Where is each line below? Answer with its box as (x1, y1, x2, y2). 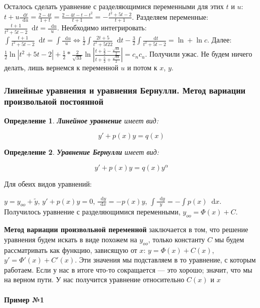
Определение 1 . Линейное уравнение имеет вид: (4, 115, 159, 125)
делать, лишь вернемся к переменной (4, 62, 119, 73)
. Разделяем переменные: (132, 11, 208, 22)
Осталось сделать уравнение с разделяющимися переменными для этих (4, 1, 224, 11)
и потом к (127, 62, 157, 73)
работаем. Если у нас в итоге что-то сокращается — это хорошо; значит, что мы (4, 264, 252, 275)
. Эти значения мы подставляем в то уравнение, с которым (75, 254, 256, 265)
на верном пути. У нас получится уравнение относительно (4, 274, 185, 285)
